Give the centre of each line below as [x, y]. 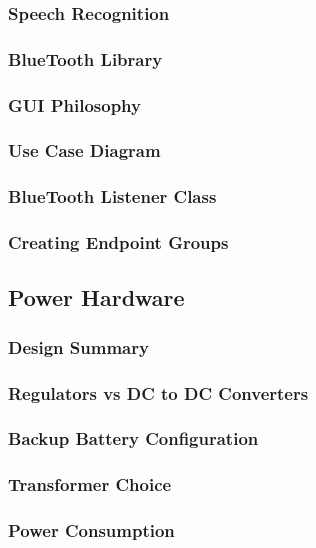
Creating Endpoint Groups [118, 242]
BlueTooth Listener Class [112, 196]
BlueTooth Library [85, 58]
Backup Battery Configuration [133, 438]
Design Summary [78, 346]
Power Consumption [91, 530]
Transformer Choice [90, 484]
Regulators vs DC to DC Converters [158, 392]
